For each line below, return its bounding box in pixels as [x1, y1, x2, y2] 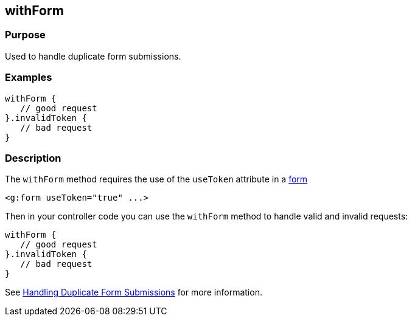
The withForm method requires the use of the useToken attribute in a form [5, 174, 308, 185]
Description [5, 151, 61, 164]
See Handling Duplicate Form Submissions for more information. [5, 287, 262, 298]
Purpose [5, 29, 46, 41]
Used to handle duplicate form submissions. [5, 50, 181, 61]
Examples [5, 71, 52, 84]
